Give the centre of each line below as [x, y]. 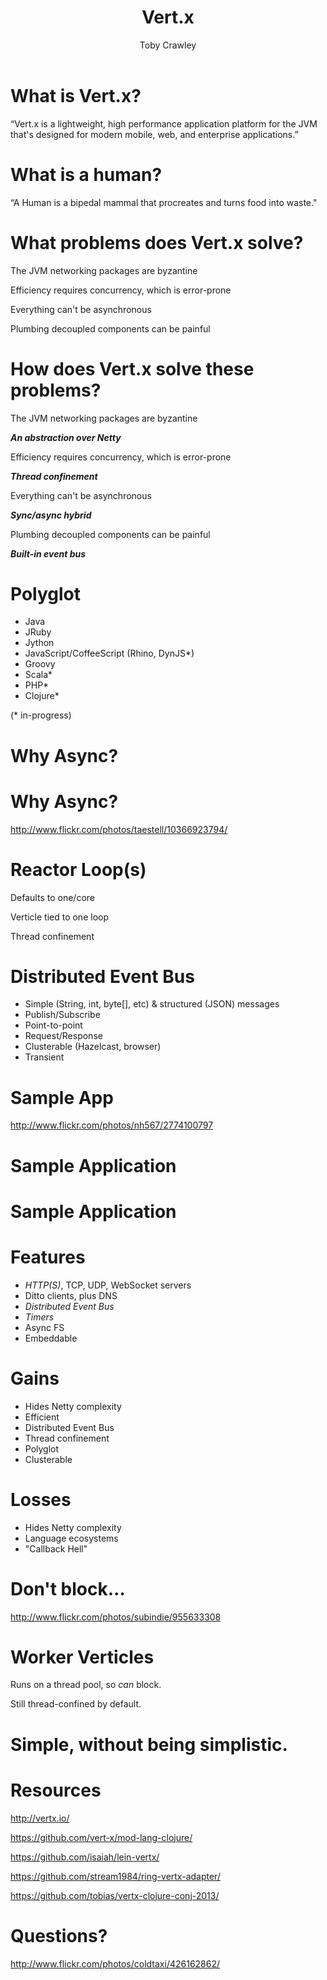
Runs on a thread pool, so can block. [86, 1685]
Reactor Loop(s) [78, 869]
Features [48, 1257]
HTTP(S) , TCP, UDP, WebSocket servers [108, 1285]
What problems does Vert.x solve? [157, 242]
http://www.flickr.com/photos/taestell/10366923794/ [119, 829]
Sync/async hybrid [51, 515]
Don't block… [68, 1588]
